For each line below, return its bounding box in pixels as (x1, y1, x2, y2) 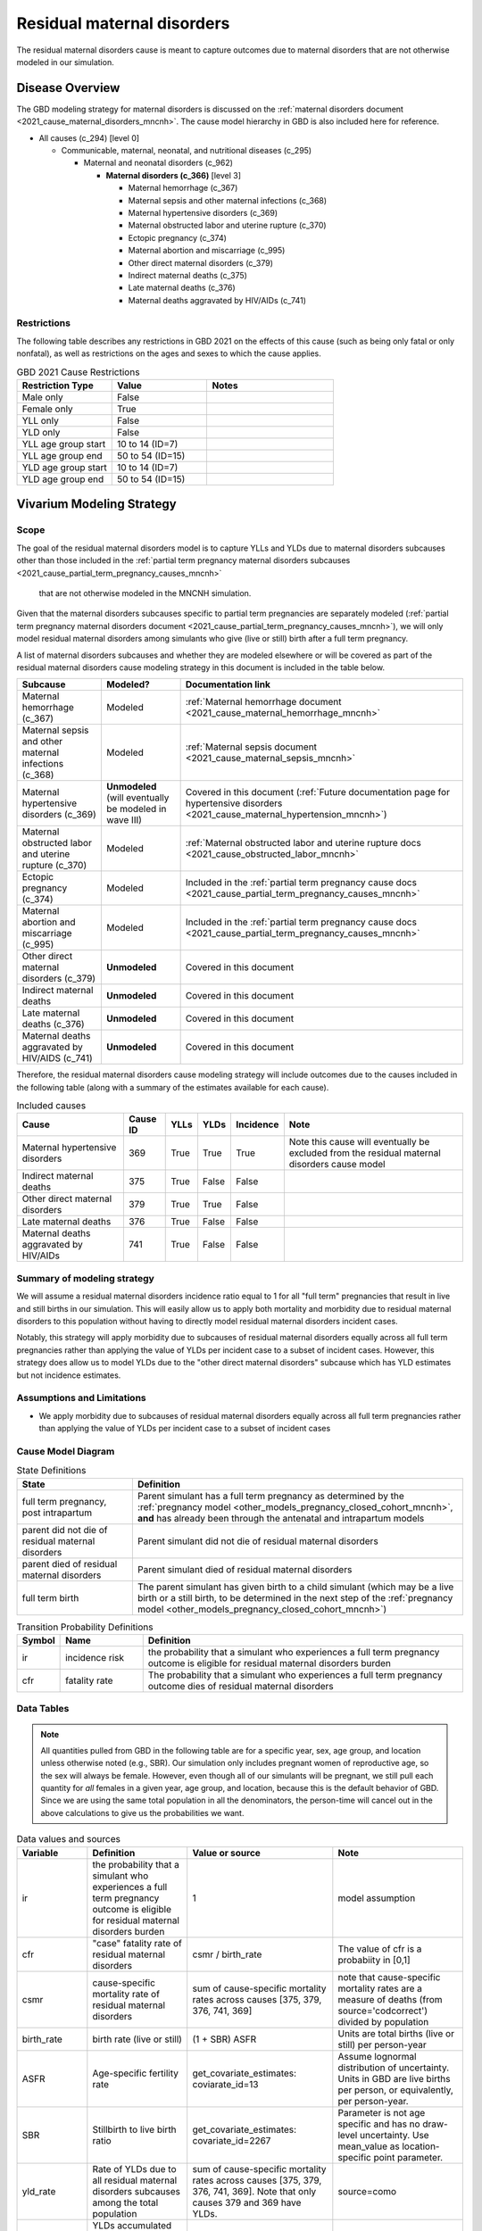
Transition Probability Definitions (16, 1621, 154, 1633)
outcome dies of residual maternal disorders (147, 1679, 334, 1692)
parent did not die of (21, 1523, 108, 1536)
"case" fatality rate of (92, 1937, 182, 1949)
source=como (337, 2185, 397, 2197)
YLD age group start (21, 461, 107, 473)
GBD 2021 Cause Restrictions (16, 366, 140, 378)
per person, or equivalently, (337, 2084, 454, 2096)
